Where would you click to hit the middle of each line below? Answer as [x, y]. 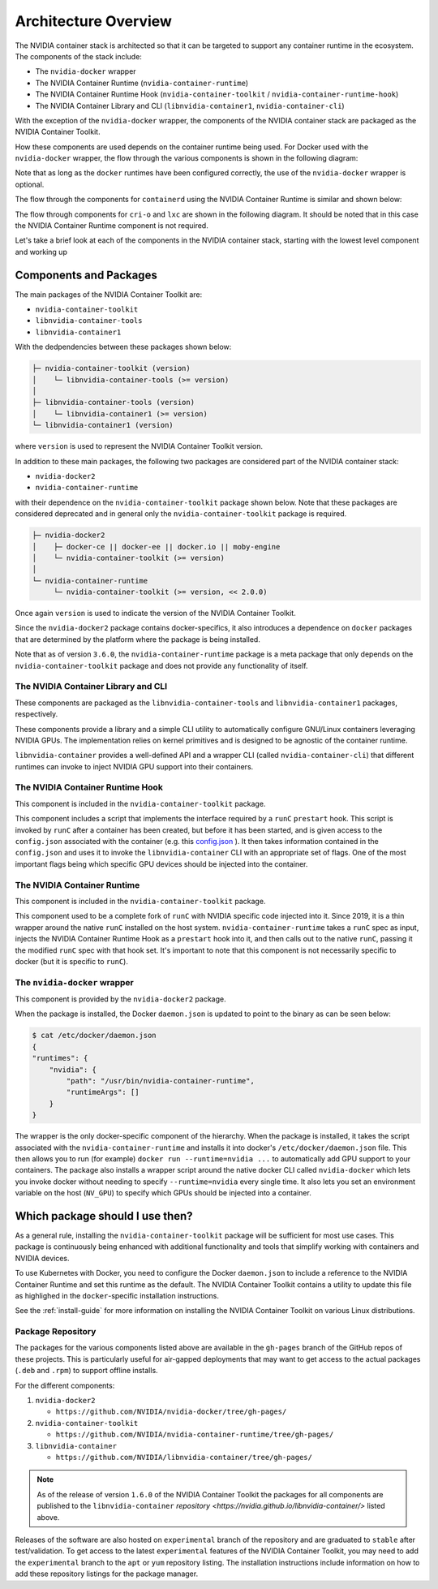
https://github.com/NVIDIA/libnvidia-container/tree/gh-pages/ [184, 1457]
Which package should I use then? [104, 1216]
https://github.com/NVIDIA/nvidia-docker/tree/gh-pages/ [171, 1412]
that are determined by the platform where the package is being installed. [138, 639]
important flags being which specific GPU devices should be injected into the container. [161, 863]
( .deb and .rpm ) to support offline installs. [86, 1371]
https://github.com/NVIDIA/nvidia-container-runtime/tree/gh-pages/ [195, 1435]
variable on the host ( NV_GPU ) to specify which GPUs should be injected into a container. [163, 1193]
